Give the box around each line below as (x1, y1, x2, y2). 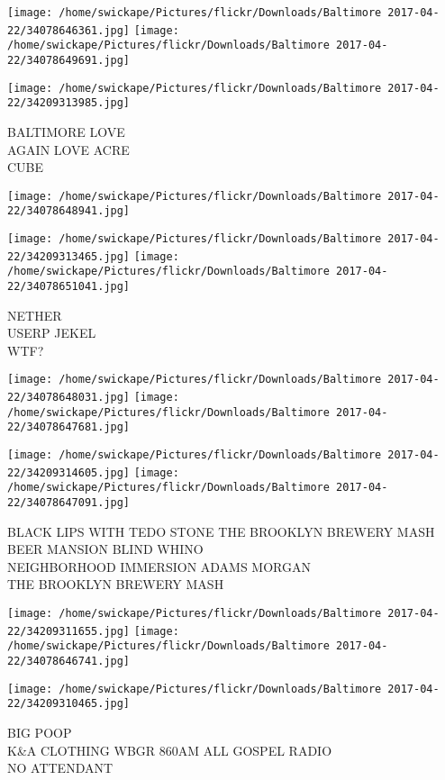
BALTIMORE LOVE (7, 122, 125, 141)
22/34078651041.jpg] (7, 280, 131, 293)
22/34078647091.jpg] (7, 496, 131, 510)
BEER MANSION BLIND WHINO (7, 540, 204, 558)
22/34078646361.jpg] (7, 23, 131, 37)
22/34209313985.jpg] (7, 96, 131, 110)
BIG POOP (7, 723, 72, 741)
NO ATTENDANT (7, 758, 114, 777)
